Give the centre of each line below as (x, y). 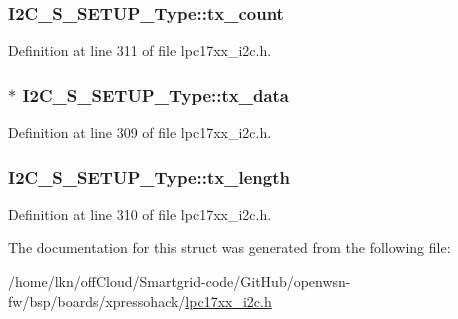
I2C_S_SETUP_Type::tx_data (155, 94)
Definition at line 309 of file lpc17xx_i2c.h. (140, 132)
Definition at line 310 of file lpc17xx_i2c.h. (140, 213)
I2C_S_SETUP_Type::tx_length (149, 176)
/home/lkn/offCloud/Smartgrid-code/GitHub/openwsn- (179, 281)
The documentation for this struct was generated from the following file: (229, 247)
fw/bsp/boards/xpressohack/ (97, 300)
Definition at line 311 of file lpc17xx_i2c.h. (140, 50)
